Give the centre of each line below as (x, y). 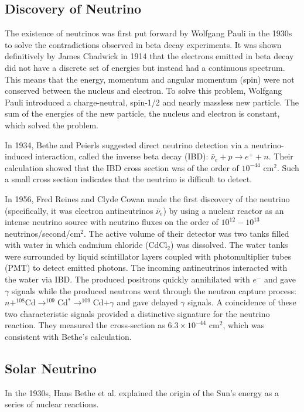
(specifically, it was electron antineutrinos (79, 210)
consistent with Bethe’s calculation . (68, 337)
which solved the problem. (52, 125)
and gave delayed (147, 302)
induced (19, 156)
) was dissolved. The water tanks (229, 245)
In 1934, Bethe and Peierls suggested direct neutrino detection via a (127, 144)
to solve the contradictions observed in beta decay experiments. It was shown (143, 44)
